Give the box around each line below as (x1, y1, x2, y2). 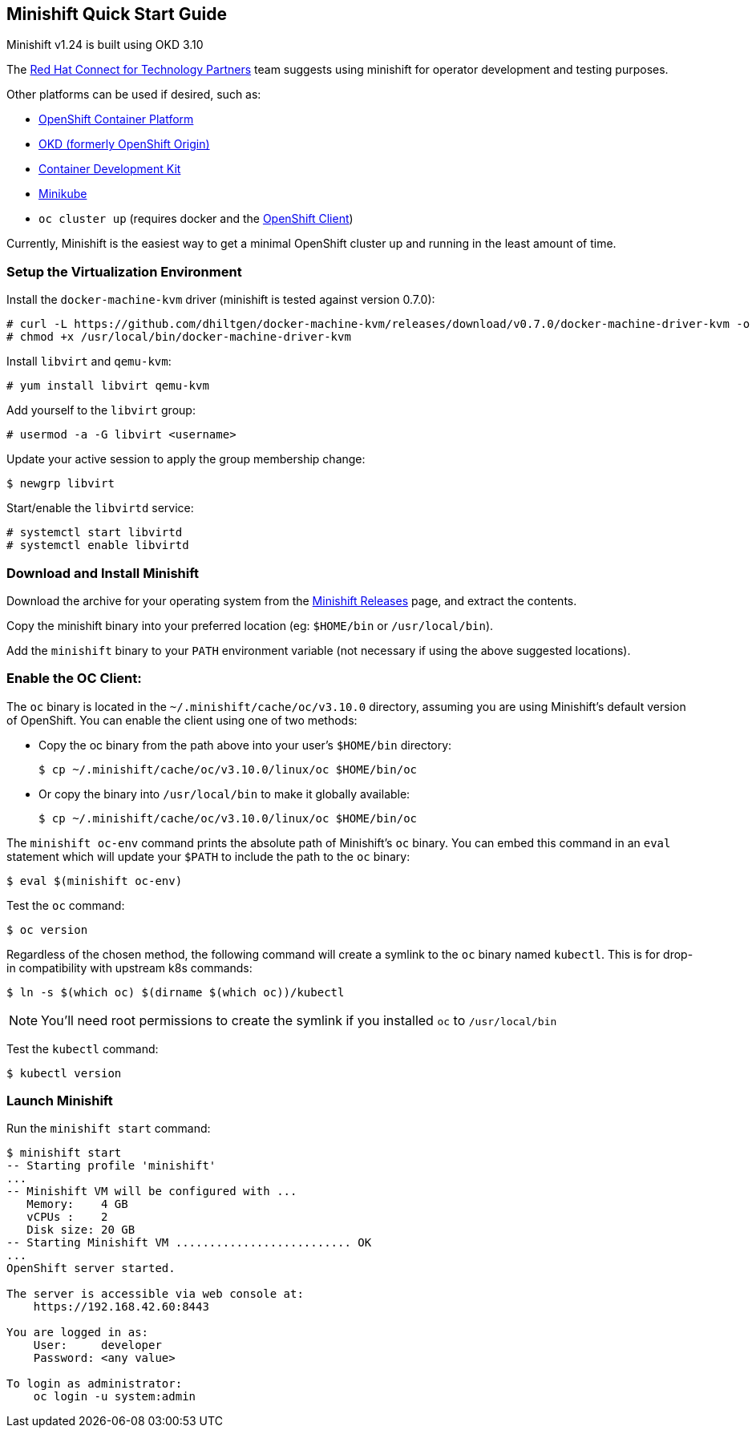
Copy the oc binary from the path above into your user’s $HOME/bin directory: (38, 737, 452, 752)
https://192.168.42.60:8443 (33, 1300, 209, 1314)
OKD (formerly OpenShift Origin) (38, 137, 210, 151)
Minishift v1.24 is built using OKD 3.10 (6, 38, 204, 52)
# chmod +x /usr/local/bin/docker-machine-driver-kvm (6, 330, 351, 344)
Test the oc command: (6, 898, 125, 912)
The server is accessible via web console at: (6, 1287, 304, 1301)
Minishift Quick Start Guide (6, 4, 227, 24)
